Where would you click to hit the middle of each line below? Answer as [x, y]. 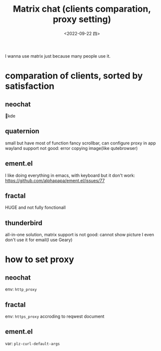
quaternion [22, 131]
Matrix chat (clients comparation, [82, 9]
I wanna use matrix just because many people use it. [58, 56]
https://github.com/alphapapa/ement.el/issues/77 [55, 180]
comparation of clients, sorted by [74, 76]
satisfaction [30, 86]
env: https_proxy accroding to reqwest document [55, 316]
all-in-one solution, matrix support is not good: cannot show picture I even [80, 235]
